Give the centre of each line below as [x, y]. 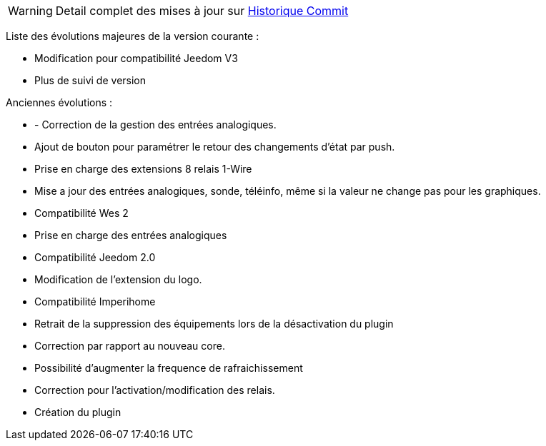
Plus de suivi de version [90, 80]
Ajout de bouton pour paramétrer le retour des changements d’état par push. [215, 147]
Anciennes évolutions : [59, 102]
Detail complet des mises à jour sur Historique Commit [202, 11]
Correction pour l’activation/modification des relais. [155, 390]
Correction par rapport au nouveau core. [130, 346]
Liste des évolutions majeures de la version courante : [133, 36]
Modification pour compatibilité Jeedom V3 [136, 58]
